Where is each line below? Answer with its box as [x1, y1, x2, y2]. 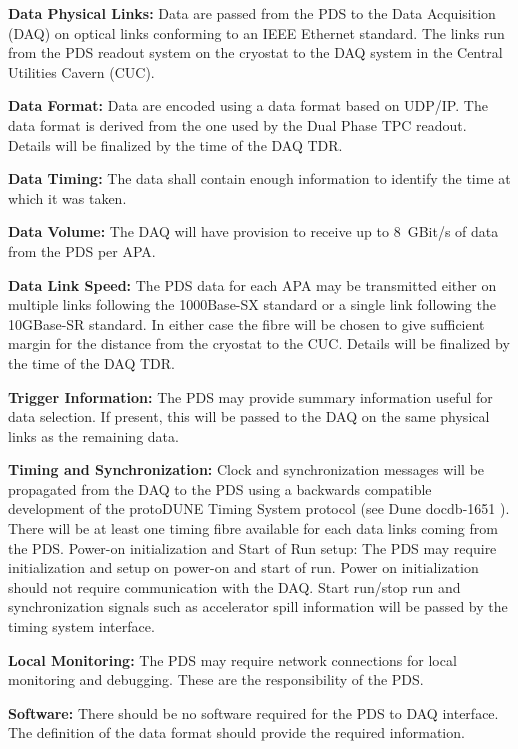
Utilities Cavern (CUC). [8, 61, 155, 82]
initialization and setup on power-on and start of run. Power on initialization [8, 557, 479, 578]
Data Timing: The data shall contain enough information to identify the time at [8, 168, 511, 189]
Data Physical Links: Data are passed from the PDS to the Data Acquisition [8, 3, 496, 23]
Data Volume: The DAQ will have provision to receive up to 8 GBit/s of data [8, 221, 499, 242]
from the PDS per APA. [8, 240, 156, 261]
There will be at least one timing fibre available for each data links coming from [8, 518, 498, 539]
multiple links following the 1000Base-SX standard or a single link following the [8, 294, 496, 315]
